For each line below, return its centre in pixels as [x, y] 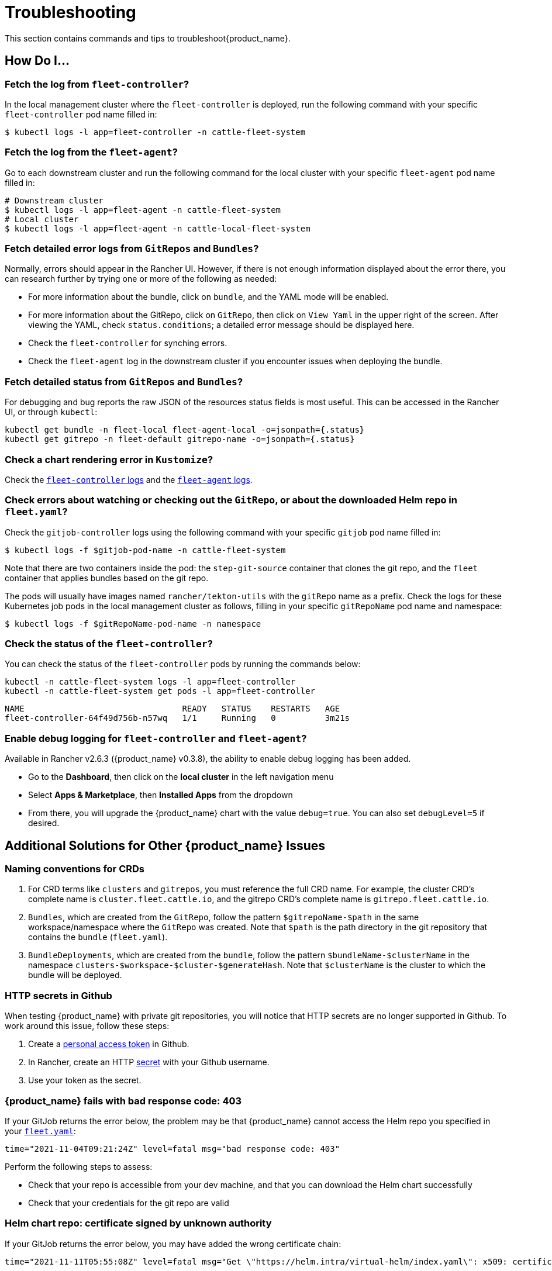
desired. [44, 823]
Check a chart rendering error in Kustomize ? [109, 459]
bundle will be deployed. [75, 975]
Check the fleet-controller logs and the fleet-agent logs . [129, 479]
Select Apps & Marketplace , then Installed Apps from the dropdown [161, 795]
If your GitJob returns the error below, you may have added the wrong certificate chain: [173, 1244]
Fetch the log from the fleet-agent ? [91, 152]
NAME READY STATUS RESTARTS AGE [172, 709]
